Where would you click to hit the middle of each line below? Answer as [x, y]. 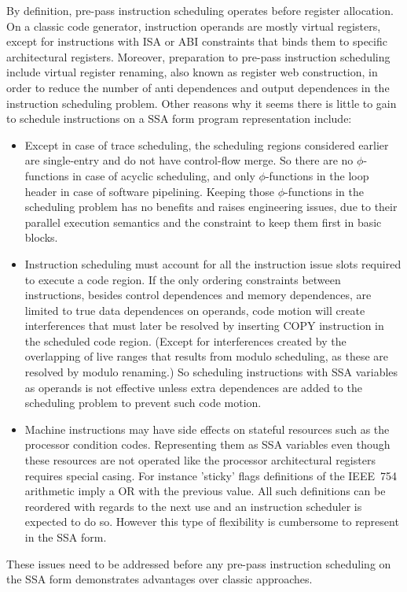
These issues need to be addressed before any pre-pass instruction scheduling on [199, 563]
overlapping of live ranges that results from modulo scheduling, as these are [207, 356]
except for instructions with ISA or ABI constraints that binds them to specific [197, 41]
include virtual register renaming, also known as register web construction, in [192, 72]
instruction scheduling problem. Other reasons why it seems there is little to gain [202, 103]
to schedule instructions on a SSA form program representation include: [179, 118]
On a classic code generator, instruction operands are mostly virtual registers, [194, 26]
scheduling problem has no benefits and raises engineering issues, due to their [211, 207]
